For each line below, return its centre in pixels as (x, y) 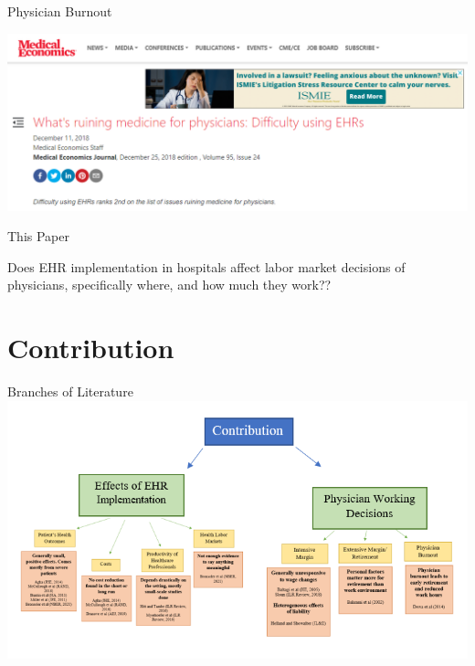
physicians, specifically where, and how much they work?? (169, 285)
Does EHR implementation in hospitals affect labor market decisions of (206, 266)
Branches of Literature (70, 391)
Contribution (91, 348)
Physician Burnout (60, 11)
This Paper (38, 236)
